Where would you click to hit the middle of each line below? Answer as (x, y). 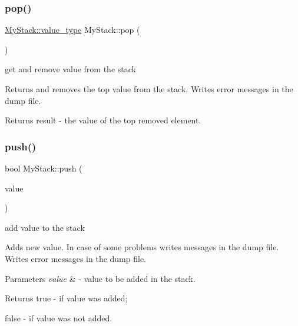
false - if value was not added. (59, 317)
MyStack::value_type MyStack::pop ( (72, 30)
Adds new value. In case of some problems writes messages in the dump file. (142, 247)
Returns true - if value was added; (66, 298)
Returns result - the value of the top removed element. (103, 120)
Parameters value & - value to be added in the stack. (100, 278)
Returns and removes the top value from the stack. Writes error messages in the (149, 89)
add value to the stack (45, 227)
